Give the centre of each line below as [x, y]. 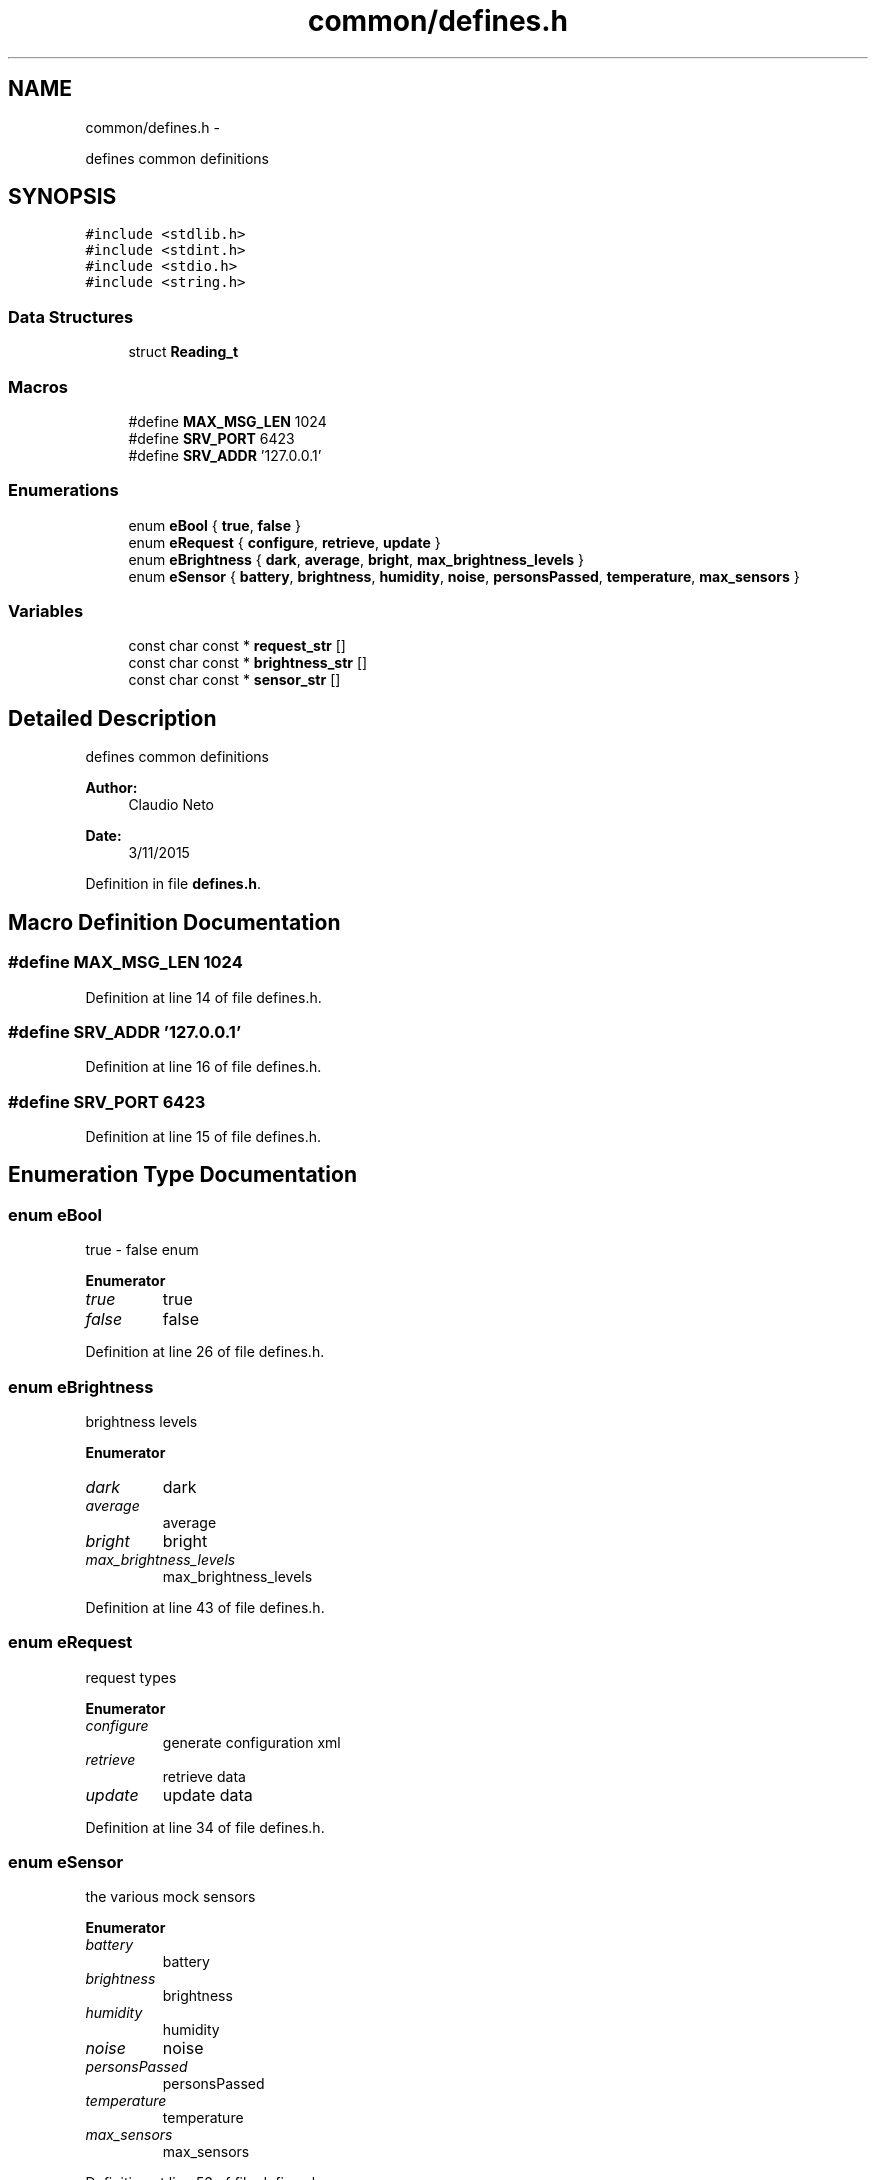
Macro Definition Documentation [174, 922]
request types [131, 1677]
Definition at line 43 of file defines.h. [205, 1607]
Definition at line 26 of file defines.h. [205, 1352]
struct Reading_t [183, 352]
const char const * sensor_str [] [234, 680]
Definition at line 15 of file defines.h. [203, 1136]
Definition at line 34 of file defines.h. [205, 1827]
